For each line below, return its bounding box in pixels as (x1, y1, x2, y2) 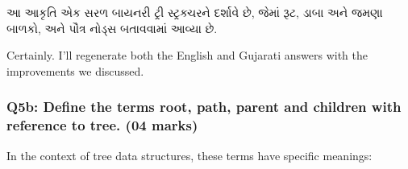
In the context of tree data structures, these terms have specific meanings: (6, 146, 373, 163)
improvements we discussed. (6, 62, 144, 79)
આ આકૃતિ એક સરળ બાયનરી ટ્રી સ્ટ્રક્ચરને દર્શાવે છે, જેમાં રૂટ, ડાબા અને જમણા (6, 4, 383, 20)
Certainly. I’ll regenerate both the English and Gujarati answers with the (6, 47, 368, 64)
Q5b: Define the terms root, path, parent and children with (6, 97, 402, 117)
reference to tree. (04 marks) (6, 115, 198, 135)
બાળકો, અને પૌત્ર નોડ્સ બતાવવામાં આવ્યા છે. (6, 19, 218, 36)
